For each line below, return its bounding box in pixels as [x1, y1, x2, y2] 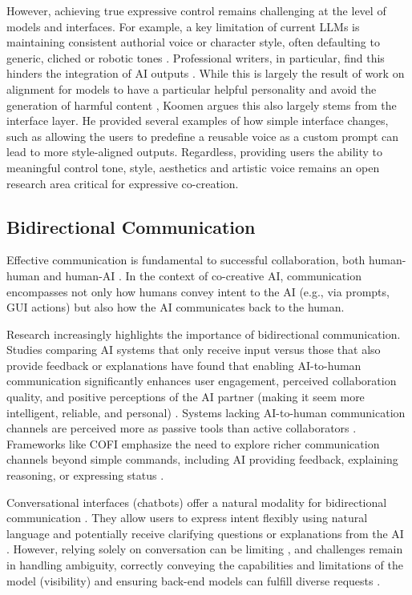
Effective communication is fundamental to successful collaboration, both [6, 251, 366, 268]
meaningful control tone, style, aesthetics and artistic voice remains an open [6, 159, 380, 175]
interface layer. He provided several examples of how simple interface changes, [6, 112, 389, 129]
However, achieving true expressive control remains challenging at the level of [6, 2, 386, 18]
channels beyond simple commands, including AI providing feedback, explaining [6, 451, 398, 468]
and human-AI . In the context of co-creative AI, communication [43, 267, 362, 283]
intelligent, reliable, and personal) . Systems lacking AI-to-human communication [6, 404, 406, 420]
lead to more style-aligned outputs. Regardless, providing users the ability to [6, 143, 383, 160]
